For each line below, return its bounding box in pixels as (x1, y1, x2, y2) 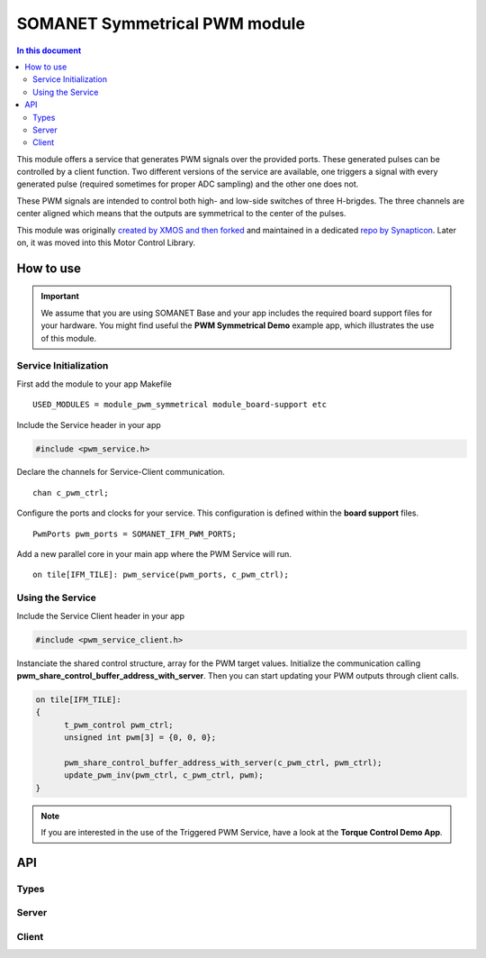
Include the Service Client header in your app (16, 610, 184, 621)
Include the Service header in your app (16, 419, 161, 430)
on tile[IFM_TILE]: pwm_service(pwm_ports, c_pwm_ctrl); (32, 570, 290, 580)
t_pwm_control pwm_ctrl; (64, 719, 175, 730)
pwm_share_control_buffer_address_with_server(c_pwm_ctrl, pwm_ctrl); (64, 757, 382, 768)
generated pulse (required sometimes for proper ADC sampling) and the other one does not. (16, 178, 359, 189)
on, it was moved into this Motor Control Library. (16, 237, 195, 248)
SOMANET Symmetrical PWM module (16, 14, 306, 33)
